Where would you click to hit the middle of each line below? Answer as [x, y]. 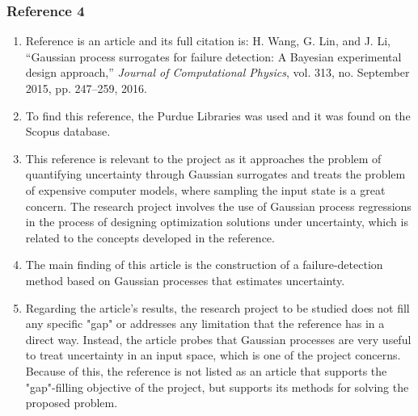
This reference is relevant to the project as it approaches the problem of [203, 158]
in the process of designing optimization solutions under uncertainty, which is [217, 222]
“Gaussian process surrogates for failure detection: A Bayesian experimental [213, 56]
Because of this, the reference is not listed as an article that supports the [206, 370]
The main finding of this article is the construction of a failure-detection [204, 265]
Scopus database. [68, 131]
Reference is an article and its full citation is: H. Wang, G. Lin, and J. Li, [208, 41]
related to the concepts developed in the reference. [150, 237]
